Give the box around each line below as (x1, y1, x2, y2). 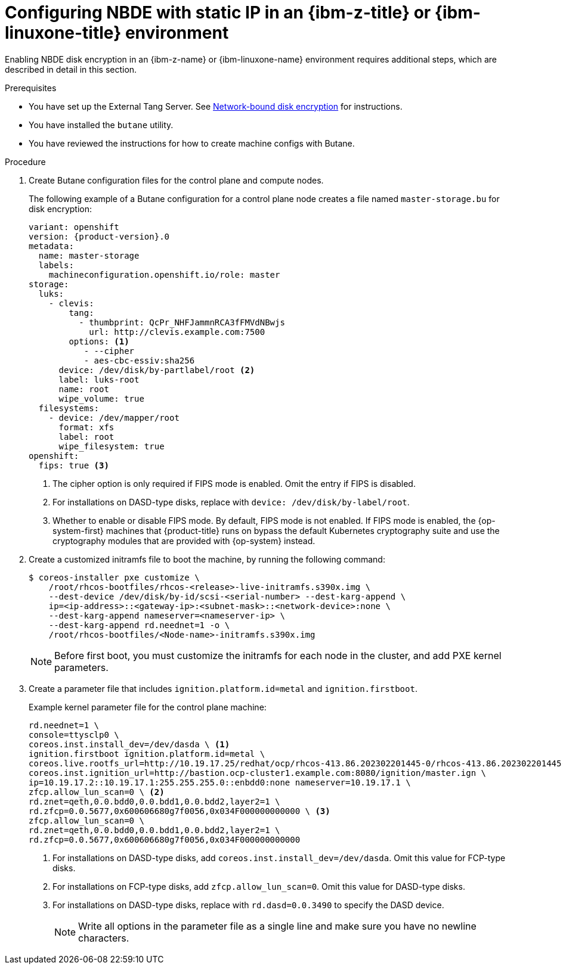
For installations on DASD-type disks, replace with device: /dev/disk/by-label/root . (52, 496, 410, 507)
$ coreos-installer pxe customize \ (29, 572, 200, 582)
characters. (78, 931, 129, 944)
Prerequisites (5, 82, 57, 93)
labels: (38, 260, 74, 270)
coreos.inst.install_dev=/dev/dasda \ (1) (29, 739, 230, 749)
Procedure (5, 156, 46, 167)
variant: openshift (29, 222, 119, 232)
